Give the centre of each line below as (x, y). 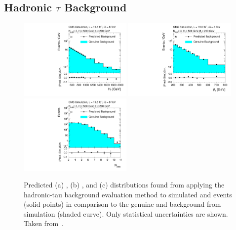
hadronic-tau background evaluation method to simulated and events (128, 194)
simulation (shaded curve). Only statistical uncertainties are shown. (126, 213)
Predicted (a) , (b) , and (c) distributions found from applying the (124, 185)
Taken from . (44, 223)
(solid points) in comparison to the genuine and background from (122, 204)
